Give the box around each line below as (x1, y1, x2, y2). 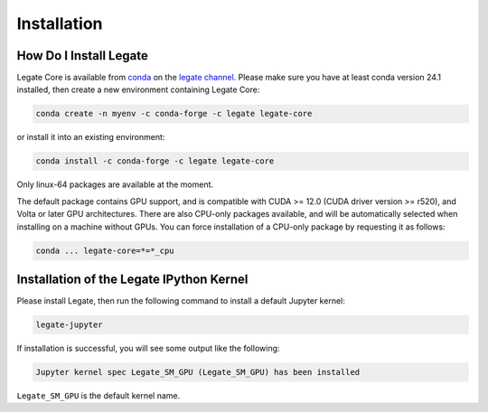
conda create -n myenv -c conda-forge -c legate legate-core (35, 108, 313, 119)
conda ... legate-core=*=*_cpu (35, 245, 175, 256)
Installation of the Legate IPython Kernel (16, 271, 249, 286)
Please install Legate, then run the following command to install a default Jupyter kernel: (16, 295, 345, 306)
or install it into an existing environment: (16, 132, 165, 143)
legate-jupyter (35, 320, 103, 330)
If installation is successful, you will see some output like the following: (16, 343, 280, 354)
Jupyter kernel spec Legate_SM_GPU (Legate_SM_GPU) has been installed (35, 367, 361, 377)
